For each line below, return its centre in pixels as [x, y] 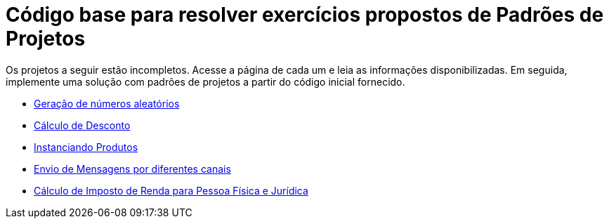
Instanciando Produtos [86, 147]
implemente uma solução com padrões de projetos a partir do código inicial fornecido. [205, 81]
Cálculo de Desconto [82, 125]
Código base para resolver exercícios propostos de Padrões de [305, 15]
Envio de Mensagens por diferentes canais [132, 169]
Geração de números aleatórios [107, 103]
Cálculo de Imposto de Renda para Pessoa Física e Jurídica [171, 190]
